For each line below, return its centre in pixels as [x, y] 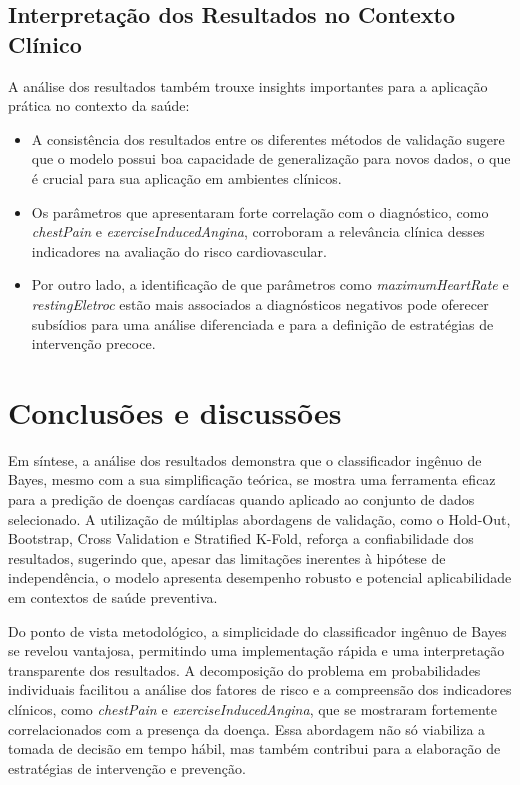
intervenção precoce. [93, 343]
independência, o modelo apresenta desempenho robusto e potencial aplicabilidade [260, 577]
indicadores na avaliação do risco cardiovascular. [179, 250]
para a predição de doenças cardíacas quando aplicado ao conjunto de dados [241, 499]
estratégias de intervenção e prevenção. [127, 767]
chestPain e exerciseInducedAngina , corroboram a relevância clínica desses [258, 231]
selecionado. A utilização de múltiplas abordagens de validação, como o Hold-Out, [259, 518]
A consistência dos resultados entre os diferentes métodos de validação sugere [268, 138]
